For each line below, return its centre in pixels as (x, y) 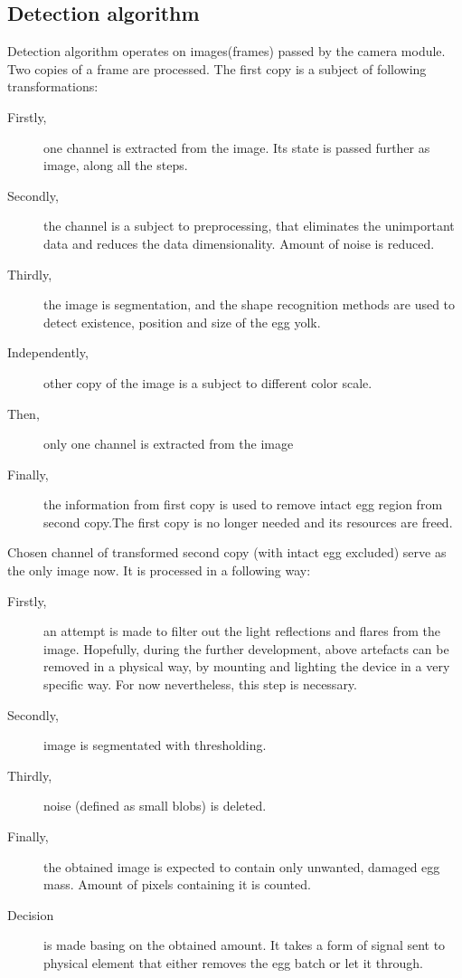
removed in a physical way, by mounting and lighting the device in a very (247, 666)
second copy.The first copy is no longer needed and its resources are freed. (248, 522)
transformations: (53, 86)
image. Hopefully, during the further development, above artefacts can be (246, 648)
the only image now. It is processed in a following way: (159, 570)
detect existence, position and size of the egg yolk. (182, 322)
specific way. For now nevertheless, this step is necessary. (200, 684)
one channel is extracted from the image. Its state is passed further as (237, 147)
